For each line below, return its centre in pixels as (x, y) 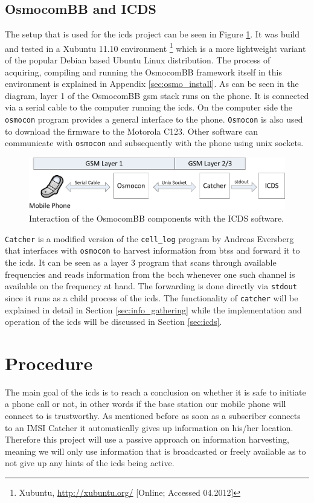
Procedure (49, 363)
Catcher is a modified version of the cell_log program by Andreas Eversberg (149, 238)
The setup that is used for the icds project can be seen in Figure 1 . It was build (152, 34)
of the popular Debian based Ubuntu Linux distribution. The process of (138, 60)
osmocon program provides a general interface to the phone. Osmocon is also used (154, 119)
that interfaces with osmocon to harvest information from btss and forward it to (152, 250)
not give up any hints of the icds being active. (90, 463)
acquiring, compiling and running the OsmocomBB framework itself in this (143, 72)
